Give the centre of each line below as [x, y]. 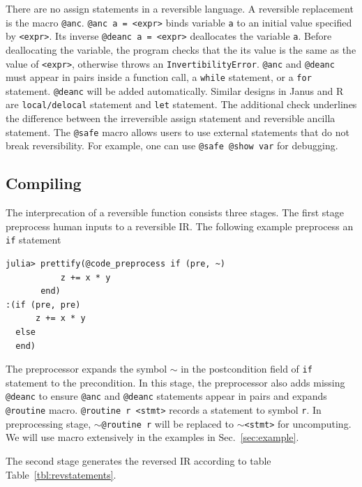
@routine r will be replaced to [167, 423]
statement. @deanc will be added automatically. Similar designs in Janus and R [175, 90]
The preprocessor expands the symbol [86, 369]
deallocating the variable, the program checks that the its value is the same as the [181, 49]
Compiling [44, 183]
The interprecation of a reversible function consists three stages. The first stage [175, 212]
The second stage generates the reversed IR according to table [138, 461]
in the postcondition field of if [247, 369]
